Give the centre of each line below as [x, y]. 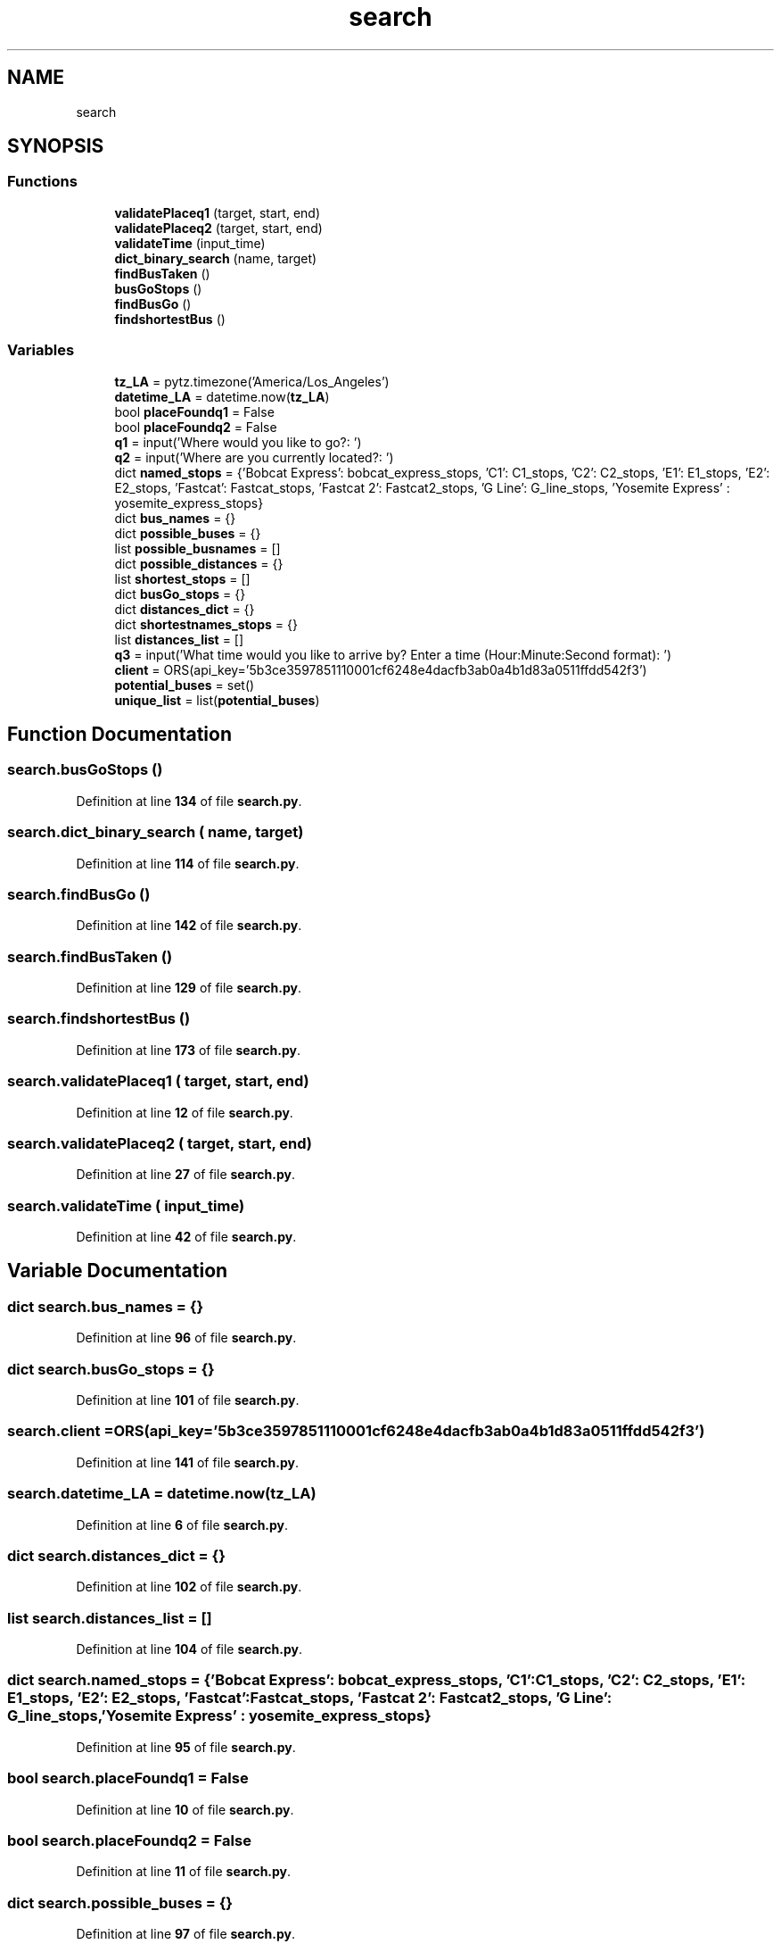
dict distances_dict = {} [185, 609]
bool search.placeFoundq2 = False [129, 1840]
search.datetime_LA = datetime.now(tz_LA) [162, 1494]
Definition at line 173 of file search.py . [188, 1050]
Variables [41, 350]
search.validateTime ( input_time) [126, 1205]
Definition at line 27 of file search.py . [185, 1175]
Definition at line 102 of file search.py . [189, 1587]
